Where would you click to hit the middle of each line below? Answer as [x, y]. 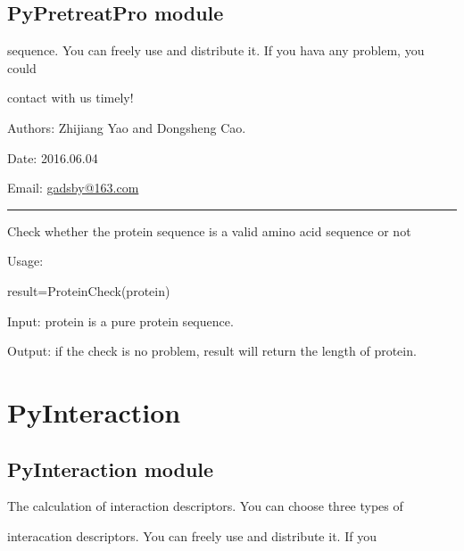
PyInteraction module [111, 469]
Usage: [25, 261]
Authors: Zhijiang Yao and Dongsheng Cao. [127, 127]
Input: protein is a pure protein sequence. [120, 321]
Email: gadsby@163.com [73, 188]
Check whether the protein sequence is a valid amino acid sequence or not [209, 230]
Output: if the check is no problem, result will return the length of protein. [212, 351]
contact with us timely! [70, 98]
